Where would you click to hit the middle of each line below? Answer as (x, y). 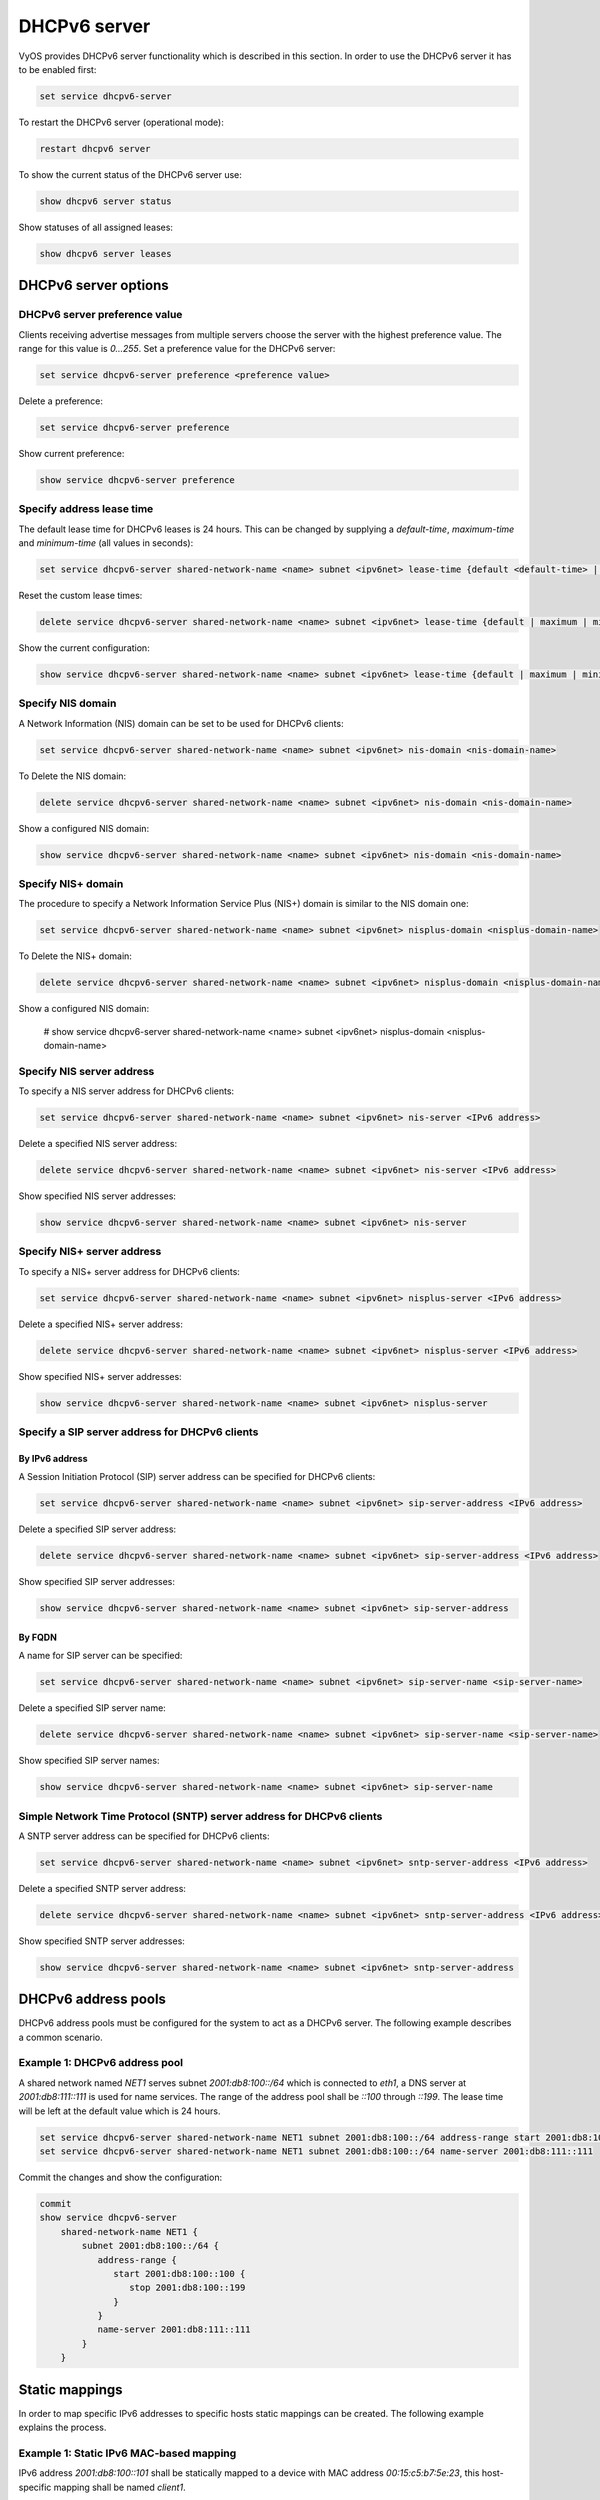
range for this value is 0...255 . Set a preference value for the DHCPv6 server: (177, 348)
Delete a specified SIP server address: (97, 1529)
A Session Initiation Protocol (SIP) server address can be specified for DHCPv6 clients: (197, 1477)
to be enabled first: (57, 69)
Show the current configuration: (84, 647)
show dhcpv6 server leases (105, 253)
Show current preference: (71, 453)
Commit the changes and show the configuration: (120, 2177)
